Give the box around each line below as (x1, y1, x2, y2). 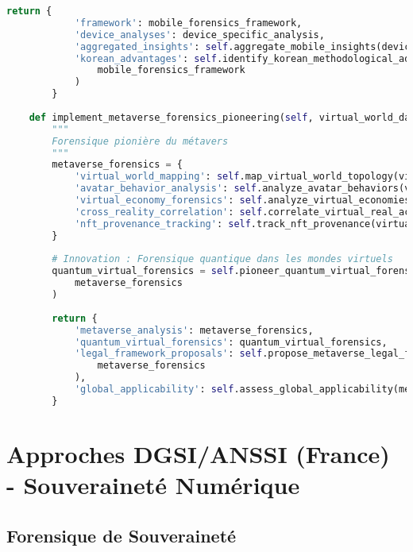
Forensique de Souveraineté (6, 523, 237, 547)
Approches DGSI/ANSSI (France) (6, 437, 390, 469)
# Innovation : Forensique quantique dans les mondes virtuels (52, 253, 393, 265)
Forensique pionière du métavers (52, 135, 229, 147)
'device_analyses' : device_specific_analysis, (74, 29, 325, 41)
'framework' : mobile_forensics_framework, (74, 17, 303, 29)
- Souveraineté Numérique (6, 469, 300, 501)
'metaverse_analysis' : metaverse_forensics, (74, 324, 314, 336)
